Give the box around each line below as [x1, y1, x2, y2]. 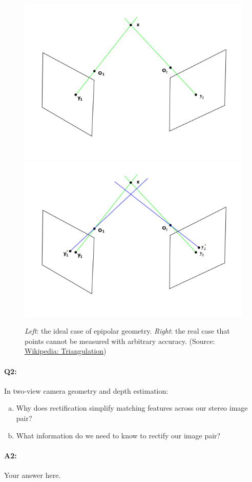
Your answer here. [4, 469, 61, 480]
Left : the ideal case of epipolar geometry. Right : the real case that [25, 325, 230, 336]
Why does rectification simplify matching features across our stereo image [16, 402, 248, 413]
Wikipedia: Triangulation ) [25, 345, 107, 356]
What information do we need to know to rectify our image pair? [16, 430, 221, 440]
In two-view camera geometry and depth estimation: [4, 385, 169, 396]
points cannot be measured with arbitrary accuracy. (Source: [25, 335, 215, 346]
